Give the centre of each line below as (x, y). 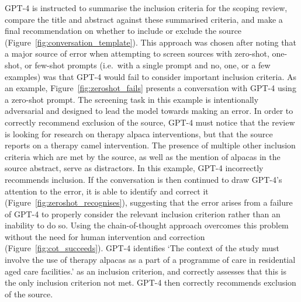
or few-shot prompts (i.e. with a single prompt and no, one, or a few (148, 65)
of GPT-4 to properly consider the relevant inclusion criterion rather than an (143, 214)
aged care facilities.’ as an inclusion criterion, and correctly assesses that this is (146, 271)
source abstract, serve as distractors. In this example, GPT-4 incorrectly (134, 168)
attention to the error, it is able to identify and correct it (107, 191)
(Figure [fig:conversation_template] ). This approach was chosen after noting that (150, 42)
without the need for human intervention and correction (105, 236)
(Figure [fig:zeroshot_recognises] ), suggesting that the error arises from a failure (149, 202)
